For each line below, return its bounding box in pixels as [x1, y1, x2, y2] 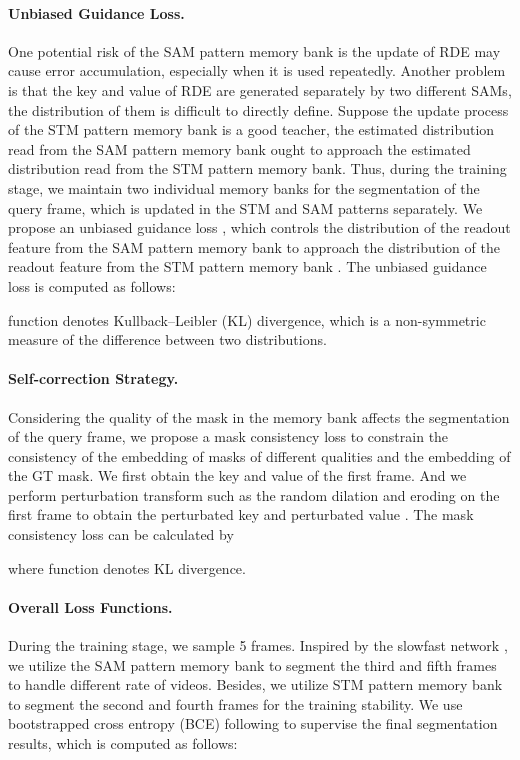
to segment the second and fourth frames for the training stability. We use [8, 693, 463, 714]
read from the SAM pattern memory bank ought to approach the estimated [8, 138, 471, 159]
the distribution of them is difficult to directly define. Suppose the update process [8, 99, 509, 120]
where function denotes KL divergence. [8, 557, 246, 578]
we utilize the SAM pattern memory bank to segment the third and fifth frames [8, 654, 497, 675]
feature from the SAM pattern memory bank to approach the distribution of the [8, 236, 500, 257]
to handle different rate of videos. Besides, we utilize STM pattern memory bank [8, 674, 503, 695]
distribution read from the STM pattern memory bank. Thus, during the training [8, 158, 507, 179]
